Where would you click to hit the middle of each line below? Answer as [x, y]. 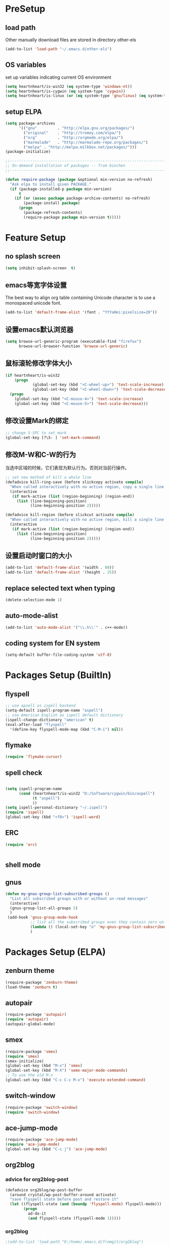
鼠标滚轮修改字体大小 [38, 363]
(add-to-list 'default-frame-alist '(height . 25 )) [61, 572]
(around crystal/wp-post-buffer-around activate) [63, 1195]
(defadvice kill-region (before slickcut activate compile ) [70, 515]
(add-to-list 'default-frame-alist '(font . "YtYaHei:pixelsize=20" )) [81, 312]
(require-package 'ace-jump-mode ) [42, 1140]
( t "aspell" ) [46, 798]
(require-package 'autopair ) [36, 1015]
